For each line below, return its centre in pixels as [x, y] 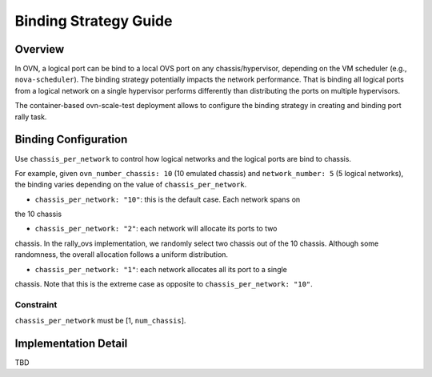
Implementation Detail [71, 343]
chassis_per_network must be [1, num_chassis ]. [100, 321]
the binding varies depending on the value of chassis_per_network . [131, 185]
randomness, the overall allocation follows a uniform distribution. [121, 255]
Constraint [36, 304]
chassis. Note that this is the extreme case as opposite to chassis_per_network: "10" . [164, 284]
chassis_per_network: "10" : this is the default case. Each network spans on [168, 199]
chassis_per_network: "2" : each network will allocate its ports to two [156, 229]
